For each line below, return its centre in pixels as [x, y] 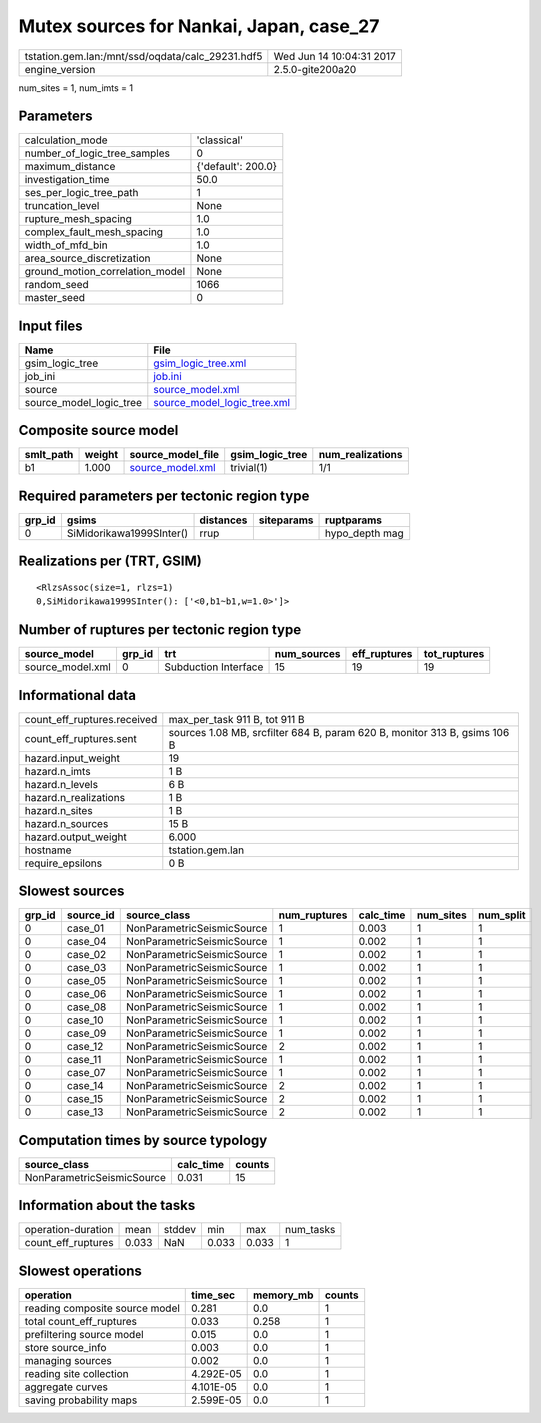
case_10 [85, 1020]
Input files [51, 325]
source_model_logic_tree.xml [221, 402]
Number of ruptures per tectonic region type [160, 630]
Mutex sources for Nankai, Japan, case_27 [199, 26]
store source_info [65, 1347]
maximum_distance [70, 167]
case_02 [86, 955]
